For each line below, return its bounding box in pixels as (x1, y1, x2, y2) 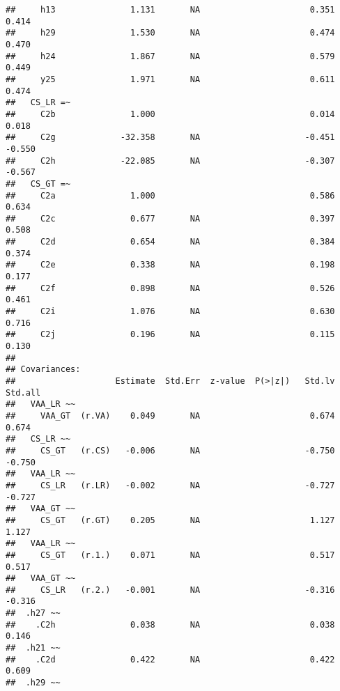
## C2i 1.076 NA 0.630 (6, 306, 335, 317)
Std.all (6, 387, 41, 398)
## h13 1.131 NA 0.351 (6, 5, 335, 15)
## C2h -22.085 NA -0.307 (6, 155, 335, 166)
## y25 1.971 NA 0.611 (6, 74, 335, 84)
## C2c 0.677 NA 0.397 (6, 213, 335, 224)
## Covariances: (6, 364, 81, 375)
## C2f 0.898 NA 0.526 (6, 283, 335, 293)
